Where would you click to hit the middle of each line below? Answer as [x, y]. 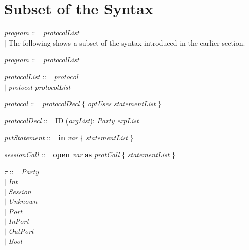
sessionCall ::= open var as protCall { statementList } [90, 154]
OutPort [21, 231]
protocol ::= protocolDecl [42, 103]
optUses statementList [121, 103]
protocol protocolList [40, 86]
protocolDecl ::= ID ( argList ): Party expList [72, 120]
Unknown [23, 201]
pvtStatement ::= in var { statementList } [69, 137]
